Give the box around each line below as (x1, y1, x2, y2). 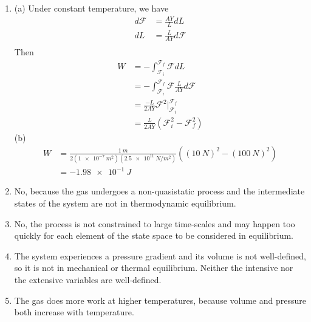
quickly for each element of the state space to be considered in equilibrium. (14, 229, 294, 242)
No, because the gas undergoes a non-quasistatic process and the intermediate (14, 185, 305, 197)
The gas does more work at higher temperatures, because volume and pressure (14, 293, 306, 306)
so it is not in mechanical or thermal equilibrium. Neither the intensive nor (14, 261, 293, 274)
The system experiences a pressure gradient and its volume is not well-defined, (14, 249, 306, 262)
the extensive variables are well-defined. (14, 273, 162, 286)
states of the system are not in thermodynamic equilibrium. (14, 196, 236, 209)
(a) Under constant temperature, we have (14, 2, 169, 14)
